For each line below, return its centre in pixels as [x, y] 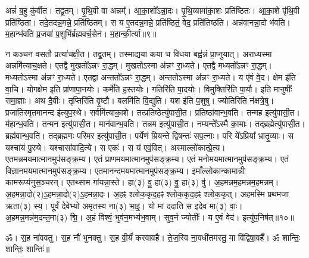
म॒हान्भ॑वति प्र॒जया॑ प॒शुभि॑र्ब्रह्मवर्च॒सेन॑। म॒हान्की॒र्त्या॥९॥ [81, 34]
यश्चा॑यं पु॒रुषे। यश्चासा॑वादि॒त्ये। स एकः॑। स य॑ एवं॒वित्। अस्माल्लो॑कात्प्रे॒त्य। [116, 147]
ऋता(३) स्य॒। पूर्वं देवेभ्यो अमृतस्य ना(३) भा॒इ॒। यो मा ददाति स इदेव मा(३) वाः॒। [124, 205]
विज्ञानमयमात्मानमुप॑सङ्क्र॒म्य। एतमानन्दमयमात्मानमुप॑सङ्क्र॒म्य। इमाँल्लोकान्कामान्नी [125, 170]
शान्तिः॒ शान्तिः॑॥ [28, 249]
